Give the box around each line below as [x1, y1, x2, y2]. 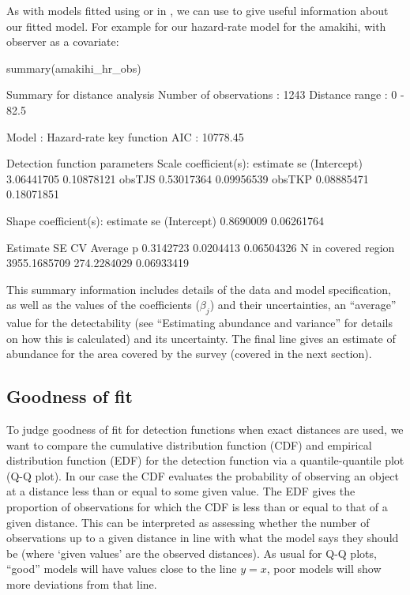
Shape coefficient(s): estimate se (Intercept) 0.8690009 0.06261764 [6, 212, 324, 228]
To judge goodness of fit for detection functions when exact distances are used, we [6, 421, 404, 438]
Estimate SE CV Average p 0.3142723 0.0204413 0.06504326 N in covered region [6, 239, 395, 255]
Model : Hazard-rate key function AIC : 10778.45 [6, 128, 244, 145]
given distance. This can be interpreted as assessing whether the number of [6, 514, 370, 530]
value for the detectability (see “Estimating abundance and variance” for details [6, 314, 393, 331]
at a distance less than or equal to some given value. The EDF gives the [6, 483, 355, 499]
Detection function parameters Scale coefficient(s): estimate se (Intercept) [6, 155, 363, 171]
